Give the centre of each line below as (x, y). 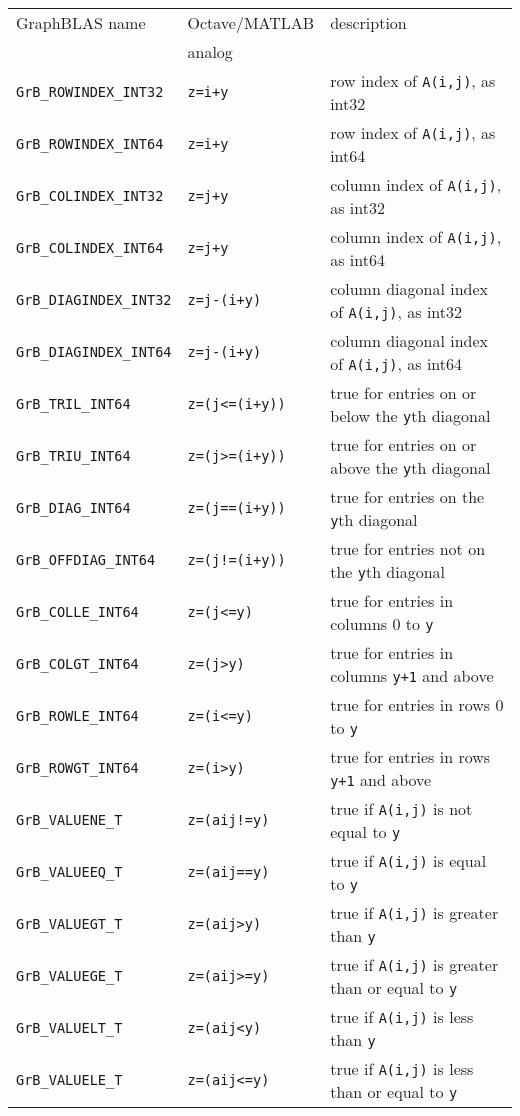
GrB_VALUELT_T (69, 1028)
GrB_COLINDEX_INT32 (90, 196)
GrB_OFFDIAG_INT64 (86, 560)
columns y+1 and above (412, 675)
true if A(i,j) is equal (408, 860)
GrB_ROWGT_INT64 (77, 768)
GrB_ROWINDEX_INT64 (90, 144)
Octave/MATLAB (251, 22)
